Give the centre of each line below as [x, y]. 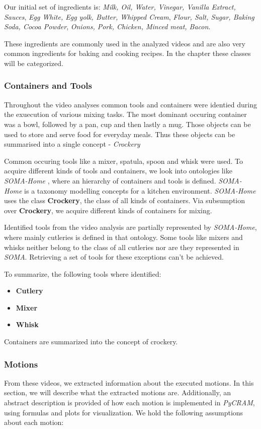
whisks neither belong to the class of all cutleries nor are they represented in [122, 247]
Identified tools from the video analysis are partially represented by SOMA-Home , [130, 227]
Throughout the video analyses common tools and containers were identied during [130, 104]
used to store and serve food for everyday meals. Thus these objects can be [120, 134]
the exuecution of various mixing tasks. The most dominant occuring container [125, 114]
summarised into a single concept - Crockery [72, 144]
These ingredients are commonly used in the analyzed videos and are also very [125, 43]
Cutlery [29, 291]
